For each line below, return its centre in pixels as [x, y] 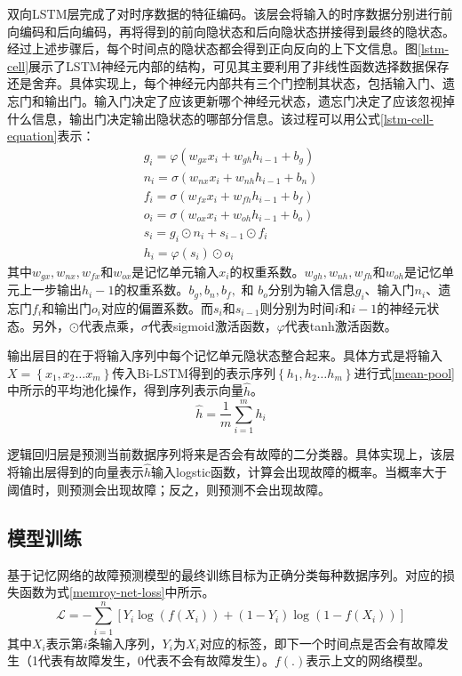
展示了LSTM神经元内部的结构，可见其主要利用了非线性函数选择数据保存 [239, 65]
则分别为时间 [297, 307]
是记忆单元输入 [175, 271]
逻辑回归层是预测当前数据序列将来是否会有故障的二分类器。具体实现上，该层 [231, 454]
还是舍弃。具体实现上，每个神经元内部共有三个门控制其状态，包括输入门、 [225, 83]
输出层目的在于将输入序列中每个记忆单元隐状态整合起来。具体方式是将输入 [225, 355]
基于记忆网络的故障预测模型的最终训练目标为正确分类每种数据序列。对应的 [225, 574]
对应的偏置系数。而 [158, 307]
